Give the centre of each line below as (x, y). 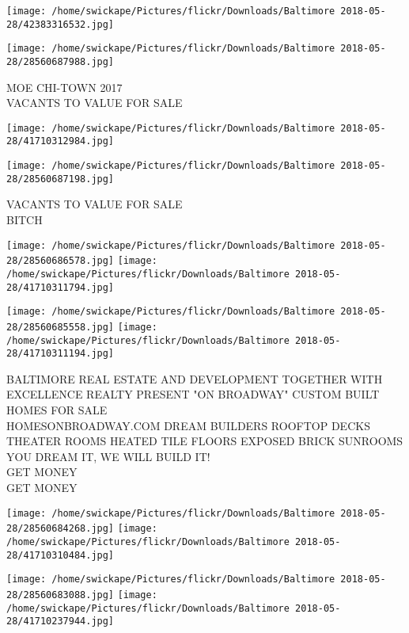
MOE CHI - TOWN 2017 (64, 87)
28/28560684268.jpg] (61, 529)
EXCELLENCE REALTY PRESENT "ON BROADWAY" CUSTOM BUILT (193, 394)
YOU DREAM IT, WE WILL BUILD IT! (108, 456)
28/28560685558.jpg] (61, 327)
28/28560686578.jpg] (61, 261)
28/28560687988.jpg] (61, 61)
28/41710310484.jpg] (61, 555)
